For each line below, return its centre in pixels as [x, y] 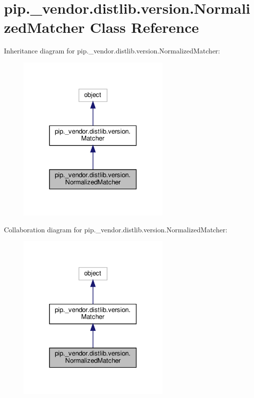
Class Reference [144, 27]
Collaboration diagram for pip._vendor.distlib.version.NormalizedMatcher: [116, 229]
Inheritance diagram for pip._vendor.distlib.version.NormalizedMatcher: [112, 51]
